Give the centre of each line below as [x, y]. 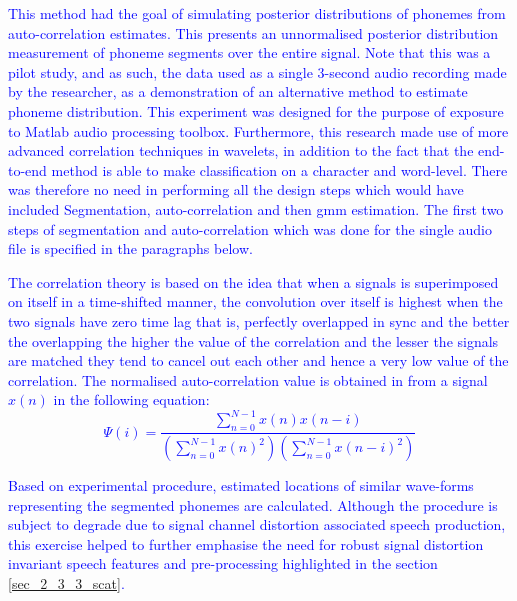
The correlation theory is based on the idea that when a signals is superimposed [253, 281]
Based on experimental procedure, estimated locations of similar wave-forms [241, 485]
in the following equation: [131, 399]
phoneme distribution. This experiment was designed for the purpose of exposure [256, 110]
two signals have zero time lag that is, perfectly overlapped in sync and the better [259, 320]
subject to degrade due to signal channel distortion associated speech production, [257, 524]
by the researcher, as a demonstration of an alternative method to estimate [238, 91]
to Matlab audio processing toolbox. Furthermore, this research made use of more [258, 130]
